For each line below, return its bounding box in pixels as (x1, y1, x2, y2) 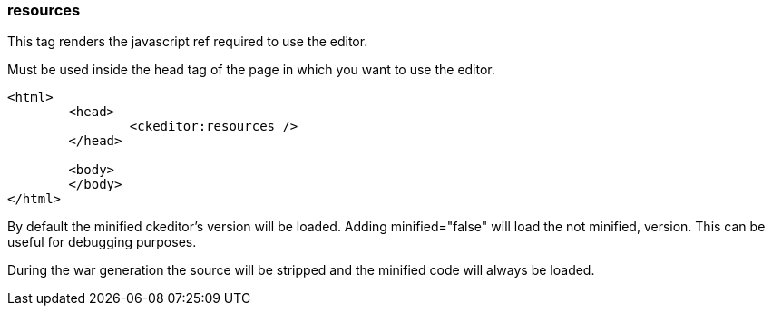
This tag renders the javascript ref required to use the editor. (7, 34, 368, 50)
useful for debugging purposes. (7, 234, 197, 250)
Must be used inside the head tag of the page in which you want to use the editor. (7, 62, 495, 78)
